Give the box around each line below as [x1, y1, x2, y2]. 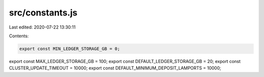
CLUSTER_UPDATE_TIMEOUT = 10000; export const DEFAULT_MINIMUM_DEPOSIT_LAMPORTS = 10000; [9, 65, 221, 71]
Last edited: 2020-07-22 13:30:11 [9, 24, 76, 30]
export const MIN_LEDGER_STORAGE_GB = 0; [19, 46, 120, 51]
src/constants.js [9, 7, 78, 18]
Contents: [9, 33, 29, 39]
